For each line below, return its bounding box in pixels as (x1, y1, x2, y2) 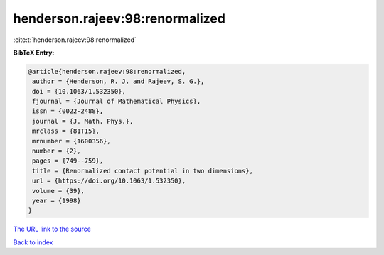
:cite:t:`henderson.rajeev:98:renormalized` (13, 36, 137, 44)
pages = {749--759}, (32, 157, 104, 165)
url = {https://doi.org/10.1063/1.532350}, (32, 177, 186, 185)
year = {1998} (32, 197, 81, 205)
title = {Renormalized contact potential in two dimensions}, (32, 167, 254, 175)
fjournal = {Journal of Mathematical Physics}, (32, 97, 201, 106)
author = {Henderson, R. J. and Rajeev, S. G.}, (32, 77, 205, 85)
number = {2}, (32, 147, 81, 156)
